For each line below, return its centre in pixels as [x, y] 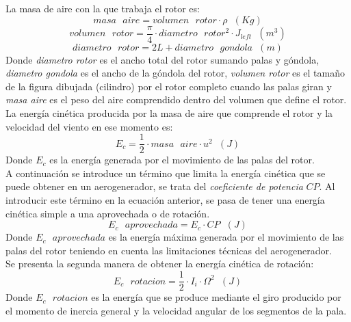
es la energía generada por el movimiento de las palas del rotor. [182, 160]
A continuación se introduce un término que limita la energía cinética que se [166, 173]
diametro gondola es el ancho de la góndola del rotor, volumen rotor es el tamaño [175, 73]
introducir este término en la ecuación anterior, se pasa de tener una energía [165, 200]
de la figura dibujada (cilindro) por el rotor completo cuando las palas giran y [169, 86]
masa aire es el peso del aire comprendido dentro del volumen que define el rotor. [176, 99]
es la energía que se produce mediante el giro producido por [216, 297]
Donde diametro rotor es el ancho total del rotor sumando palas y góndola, [162, 59]
